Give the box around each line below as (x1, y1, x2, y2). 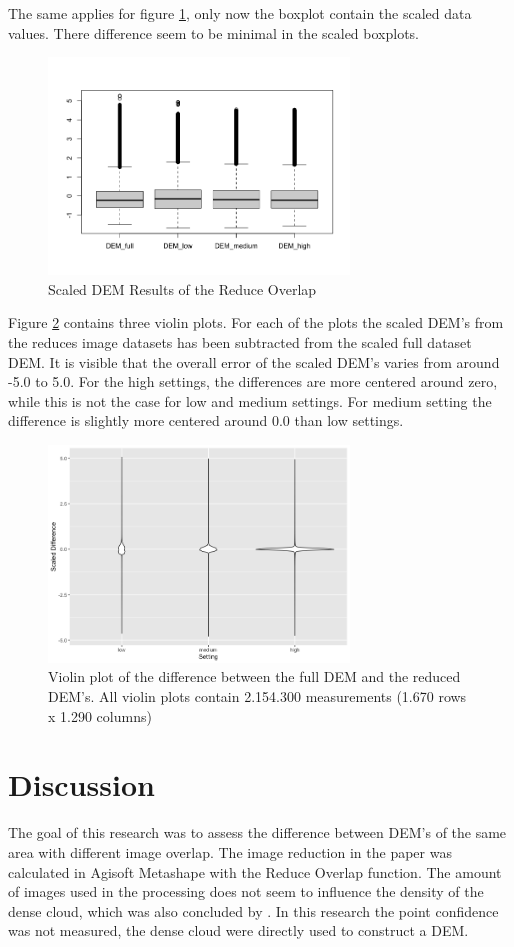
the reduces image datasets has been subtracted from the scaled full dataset (8, 331, 472, 352)
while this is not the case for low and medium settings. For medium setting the (8, 390, 492, 411)
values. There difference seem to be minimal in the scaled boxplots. (8, 22, 419, 43)
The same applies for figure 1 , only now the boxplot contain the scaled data (8, 3, 472, 23)
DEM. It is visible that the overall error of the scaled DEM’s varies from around (8, 351, 500, 372)
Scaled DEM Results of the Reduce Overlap (48, 278, 317, 299)
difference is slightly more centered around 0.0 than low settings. (8, 410, 404, 431)
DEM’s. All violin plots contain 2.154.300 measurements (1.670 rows (48, 686, 467, 707)
